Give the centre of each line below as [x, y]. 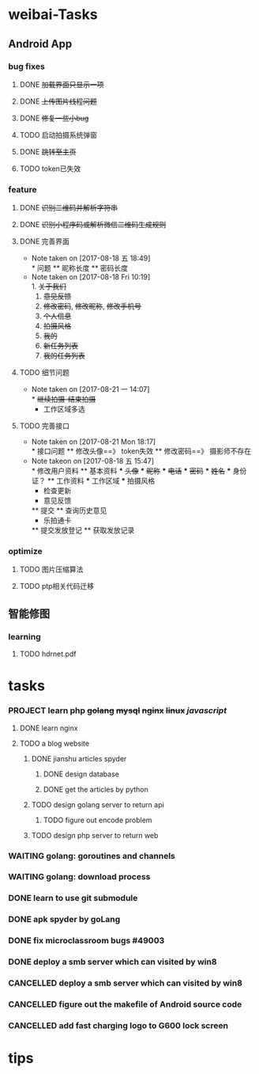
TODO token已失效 [50, 169]
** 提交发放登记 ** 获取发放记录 [83, 530]
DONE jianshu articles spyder [79, 758]
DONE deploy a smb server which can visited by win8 [113, 962]
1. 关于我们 [49, 287]
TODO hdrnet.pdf [48, 654]
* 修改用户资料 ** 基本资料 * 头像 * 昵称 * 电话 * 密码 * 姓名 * [131, 471]
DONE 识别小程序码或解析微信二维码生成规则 [93, 225]
